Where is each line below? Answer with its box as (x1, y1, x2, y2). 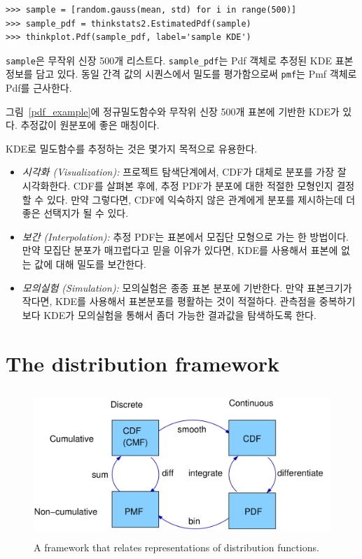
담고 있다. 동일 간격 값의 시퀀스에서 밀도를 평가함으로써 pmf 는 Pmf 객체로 (36, 66, 357, 81)
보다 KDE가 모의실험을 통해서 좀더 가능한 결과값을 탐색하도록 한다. (22, 307, 316, 322)
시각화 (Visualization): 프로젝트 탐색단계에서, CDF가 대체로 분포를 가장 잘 (22, 164, 347, 179)
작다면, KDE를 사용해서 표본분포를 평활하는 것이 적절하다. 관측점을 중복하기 (22, 294, 356, 309)
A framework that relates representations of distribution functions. (34, 540, 319, 555)
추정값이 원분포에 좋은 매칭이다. (20, 118, 160, 132)
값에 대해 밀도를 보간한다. (34, 257, 146, 271)
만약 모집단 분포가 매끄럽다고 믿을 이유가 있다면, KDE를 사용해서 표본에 (22, 243, 338, 257)
